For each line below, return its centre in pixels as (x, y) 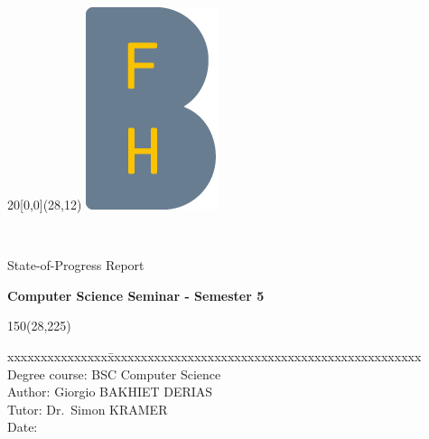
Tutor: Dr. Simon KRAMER (88, 409)
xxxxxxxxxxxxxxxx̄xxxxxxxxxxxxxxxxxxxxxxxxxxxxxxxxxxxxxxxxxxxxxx (214, 355)
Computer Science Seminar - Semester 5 (136, 295)
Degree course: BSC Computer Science (114, 374)
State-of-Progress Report (76, 265)
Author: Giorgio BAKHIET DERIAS (110, 392)
